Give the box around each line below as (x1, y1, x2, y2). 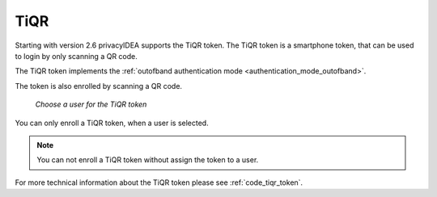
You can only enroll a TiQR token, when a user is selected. (15, 118, 210, 128)
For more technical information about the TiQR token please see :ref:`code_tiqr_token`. (15, 178, 303, 187)
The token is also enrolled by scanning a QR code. (15, 81, 182, 90)
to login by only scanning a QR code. (15, 51, 138, 61)
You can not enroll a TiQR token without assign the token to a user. (36, 155, 259, 165)
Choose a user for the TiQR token (35, 99, 147, 109)
